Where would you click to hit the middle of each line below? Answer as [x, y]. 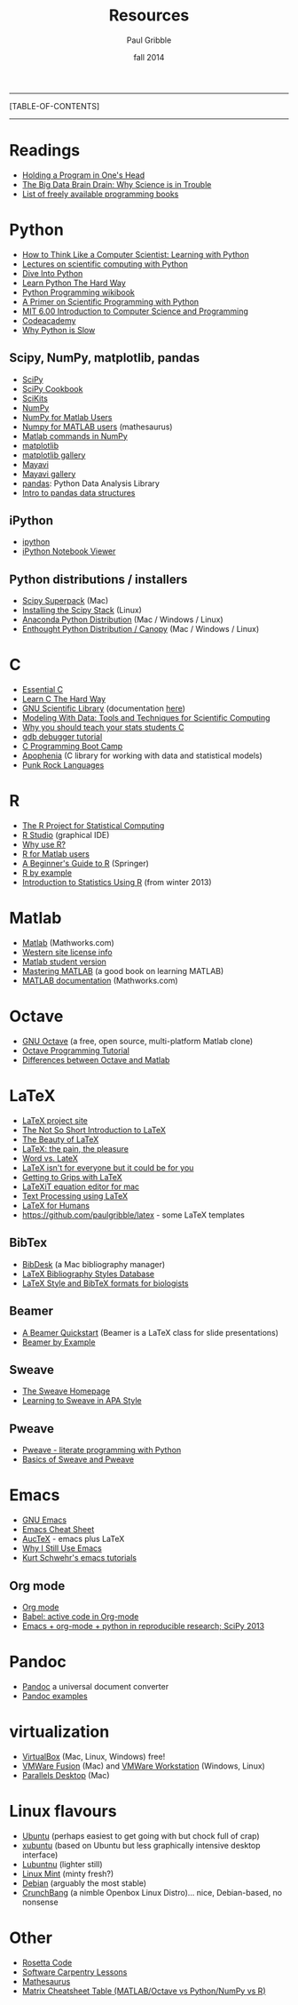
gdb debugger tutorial [62, 737]
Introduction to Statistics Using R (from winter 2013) [117, 883]
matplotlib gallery [54, 455]
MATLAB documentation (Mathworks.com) [100, 981]
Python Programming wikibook [78, 292]
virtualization [59, 1732]
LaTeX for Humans [56, 1205]
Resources [149, 16]
